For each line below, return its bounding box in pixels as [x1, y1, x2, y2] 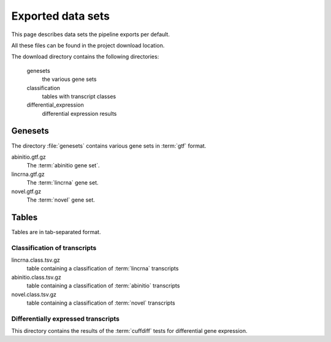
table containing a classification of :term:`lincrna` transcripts [26, 265, 179, 272]
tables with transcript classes [42, 93, 116, 100]
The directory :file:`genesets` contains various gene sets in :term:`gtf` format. [11, 142, 207, 150]
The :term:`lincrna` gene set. [26, 179, 99, 186]
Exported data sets [11, 9, 110, 23]
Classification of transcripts [11, 243, 97, 252]
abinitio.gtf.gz [11, 153, 46, 161]
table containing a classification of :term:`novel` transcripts [26, 299, 175, 306]
